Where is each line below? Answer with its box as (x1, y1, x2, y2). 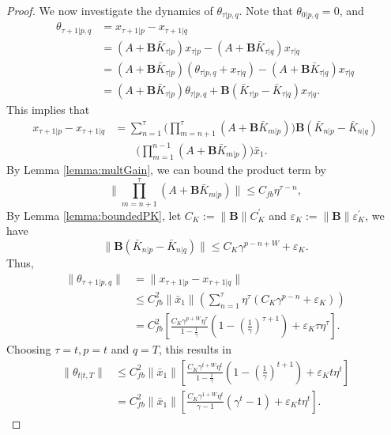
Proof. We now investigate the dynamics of (6, 2, 213, 18)
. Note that (239, 2, 293, 18)
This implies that (6, 101, 90, 118)
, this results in (158, 341, 232, 357)
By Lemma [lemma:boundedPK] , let (6, 206, 182, 223)
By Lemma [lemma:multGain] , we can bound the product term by (6, 161, 327, 177)
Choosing (6, 341, 51, 357)
